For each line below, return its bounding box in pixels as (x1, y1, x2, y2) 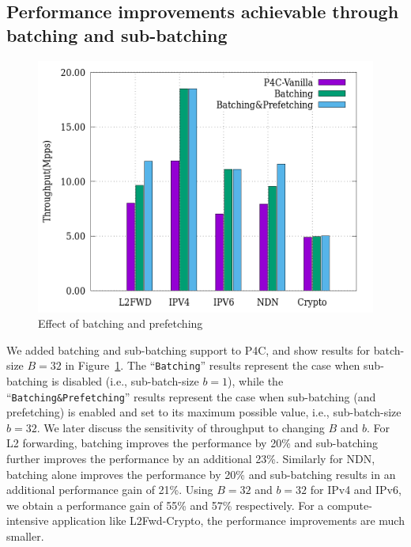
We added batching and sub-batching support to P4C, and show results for (6, 341, 371, 358)
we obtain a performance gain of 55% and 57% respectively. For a (6, 496, 324, 513)
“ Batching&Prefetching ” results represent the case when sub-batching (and (6, 388, 376, 405)
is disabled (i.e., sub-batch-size (51, 373, 199, 389)
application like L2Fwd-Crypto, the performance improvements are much (52, 512, 405, 529)
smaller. (6, 528, 44, 545)
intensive (6, 512, 49, 529)
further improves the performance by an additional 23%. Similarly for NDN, (6, 450, 375, 467)
